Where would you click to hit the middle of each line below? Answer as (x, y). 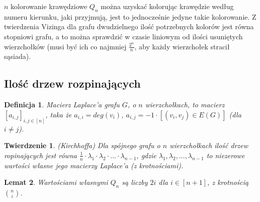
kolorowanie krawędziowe (49, 6)
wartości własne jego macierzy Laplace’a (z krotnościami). (94, 165)
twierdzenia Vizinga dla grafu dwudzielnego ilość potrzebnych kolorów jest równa (129, 26)
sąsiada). (18, 56)
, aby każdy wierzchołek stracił (182, 46)
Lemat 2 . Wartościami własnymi (56, 182)
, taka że (59, 114)
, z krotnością (228, 182)
